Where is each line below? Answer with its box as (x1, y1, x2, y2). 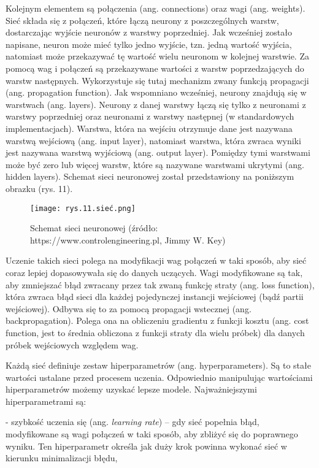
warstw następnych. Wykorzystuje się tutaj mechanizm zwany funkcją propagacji (6, 74, 309, 86)
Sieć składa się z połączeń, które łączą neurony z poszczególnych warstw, (6, 13, 279, 26)
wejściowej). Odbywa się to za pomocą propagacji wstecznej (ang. (6, 302, 252, 315)
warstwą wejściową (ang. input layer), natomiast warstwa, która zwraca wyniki (6, 134, 301, 147)
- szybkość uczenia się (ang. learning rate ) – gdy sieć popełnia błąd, (6, 415, 259, 428)
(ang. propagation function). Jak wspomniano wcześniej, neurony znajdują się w (6, 86, 307, 99)
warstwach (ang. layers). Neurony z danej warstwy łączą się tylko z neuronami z (6, 98, 306, 110)
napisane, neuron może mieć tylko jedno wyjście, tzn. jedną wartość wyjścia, (6, 37, 292, 50)
